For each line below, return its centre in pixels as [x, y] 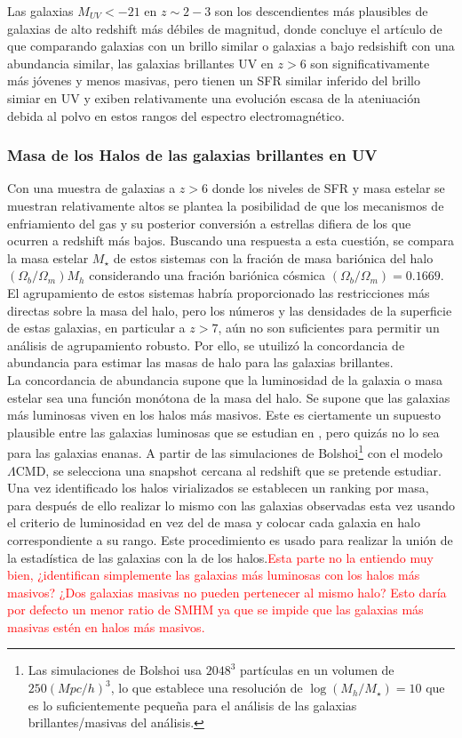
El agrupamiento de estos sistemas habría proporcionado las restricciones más [219, 292]
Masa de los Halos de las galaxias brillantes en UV [192, 155]
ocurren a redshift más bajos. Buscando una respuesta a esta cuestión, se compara [231, 241]
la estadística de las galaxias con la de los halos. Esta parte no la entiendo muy [220, 557]
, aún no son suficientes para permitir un [329, 328]
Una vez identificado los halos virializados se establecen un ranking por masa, [218, 488]
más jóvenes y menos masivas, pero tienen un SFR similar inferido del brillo [214, 80]
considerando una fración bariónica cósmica [207, 275]
